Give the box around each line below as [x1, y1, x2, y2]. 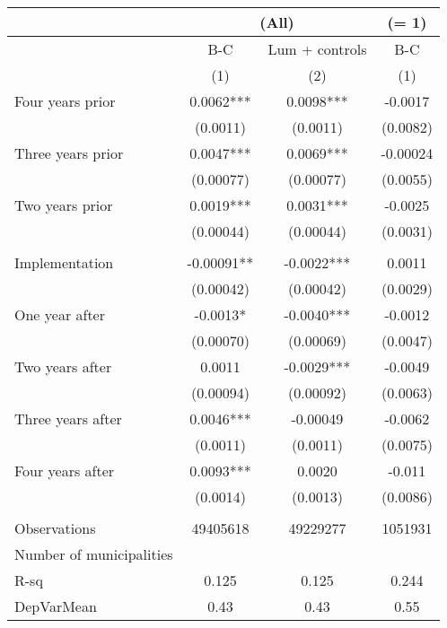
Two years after [14, 356, 112, 377]
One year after [14, 304, 105, 325]
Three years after [14, 408, 122, 429]
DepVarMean [14, 596, 97, 616]
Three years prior [14, 143, 124, 163]
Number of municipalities [14, 544, 173, 564]
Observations [14, 518, 96, 538]
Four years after [14, 460, 115, 481]
